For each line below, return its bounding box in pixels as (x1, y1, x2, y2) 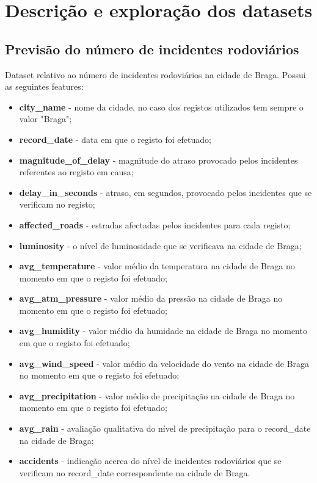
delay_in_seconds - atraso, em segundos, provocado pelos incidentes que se (19, 186, 312, 198)
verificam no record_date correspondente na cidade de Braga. (19, 466, 250, 479)
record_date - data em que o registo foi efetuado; (19, 133, 211, 145)
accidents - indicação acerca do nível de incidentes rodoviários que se (19, 454, 282, 467)
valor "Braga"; (19, 112, 72, 125)
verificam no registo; (19, 198, 95, 211)
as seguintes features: (5, 80, 84, 93)
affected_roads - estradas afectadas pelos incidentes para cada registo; (19, 218, 291, 231)
